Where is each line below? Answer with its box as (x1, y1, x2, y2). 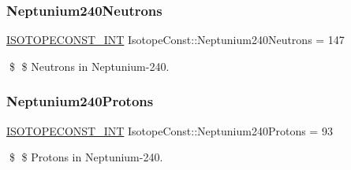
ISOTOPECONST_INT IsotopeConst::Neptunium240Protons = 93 (6, 122, 333, 139)
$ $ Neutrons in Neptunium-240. (9, 57, 170, 74)
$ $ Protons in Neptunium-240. (9, 149, 163, 165)
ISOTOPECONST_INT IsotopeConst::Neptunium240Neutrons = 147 (6, 31, 345, 48)
